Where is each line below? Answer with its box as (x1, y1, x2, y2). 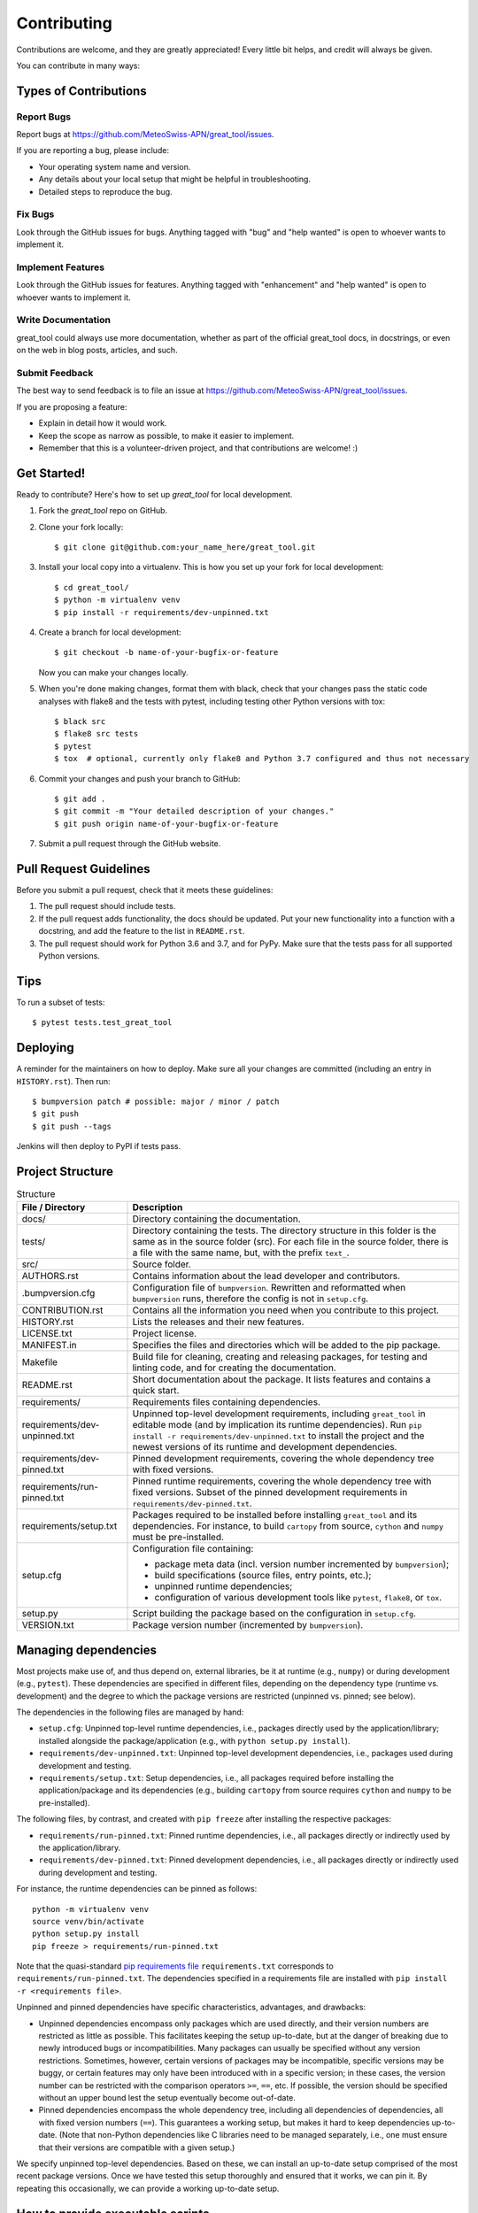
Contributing (16, 13, 112, 33)
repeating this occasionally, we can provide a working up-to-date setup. (16, 2183, 280, 2194)
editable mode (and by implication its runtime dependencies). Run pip (132, 1419, 422, 1431)
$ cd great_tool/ (54, 582, 129, 592)
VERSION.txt (21, 1619, 74, 1631)
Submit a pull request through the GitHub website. (38, 838, 221, 849)
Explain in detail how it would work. (38, 418, 167, 428)
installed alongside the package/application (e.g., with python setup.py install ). (38, 1735, 351, 1746)
